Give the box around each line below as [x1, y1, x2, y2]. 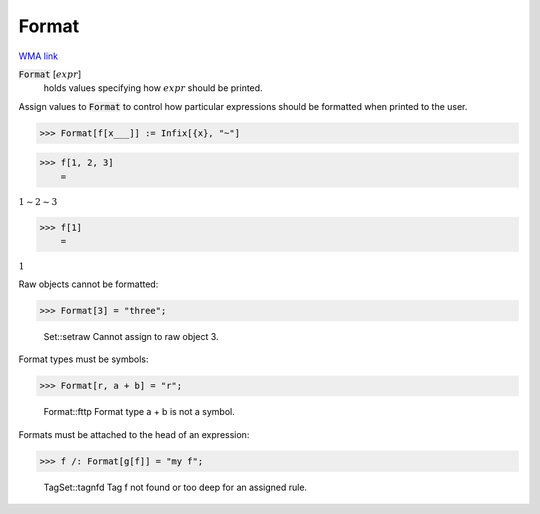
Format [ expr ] [18, 68, 82, 80]
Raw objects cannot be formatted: [18, 278, 159, 290]
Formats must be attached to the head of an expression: [18, 428, 250, 440]
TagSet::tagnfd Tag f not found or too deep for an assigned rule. [43, 481, 308, 493]
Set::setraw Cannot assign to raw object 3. [43, 330, 219, 342]
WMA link [18, 50, 59, 62]
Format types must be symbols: [18, 353, 149, 365]
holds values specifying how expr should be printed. [43, 82, 264, 94]
